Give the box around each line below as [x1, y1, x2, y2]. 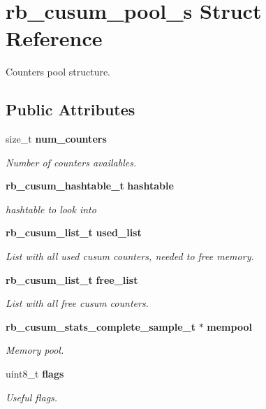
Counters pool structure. [6, 64, 111, 79]
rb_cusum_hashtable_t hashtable [6, 178, 174, 193]
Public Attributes [6, 99, 135, 120]
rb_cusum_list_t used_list [6, 225, 142, 240]
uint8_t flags [6, 366, 64, 381]
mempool [207, 319, 252, 333]
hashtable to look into [6, 201, 96, 216]
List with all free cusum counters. [6, 296, 149, 310]
